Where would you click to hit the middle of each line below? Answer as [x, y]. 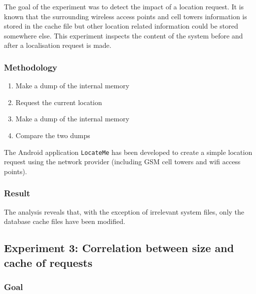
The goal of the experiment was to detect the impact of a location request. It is [124, 6]
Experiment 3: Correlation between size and [119, 248]
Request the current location [59, 102]
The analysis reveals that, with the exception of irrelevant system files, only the [124, 211]
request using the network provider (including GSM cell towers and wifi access [122, 162]
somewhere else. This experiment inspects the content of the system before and [124, 35]
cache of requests [48, 262]
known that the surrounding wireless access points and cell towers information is [126, 16]
